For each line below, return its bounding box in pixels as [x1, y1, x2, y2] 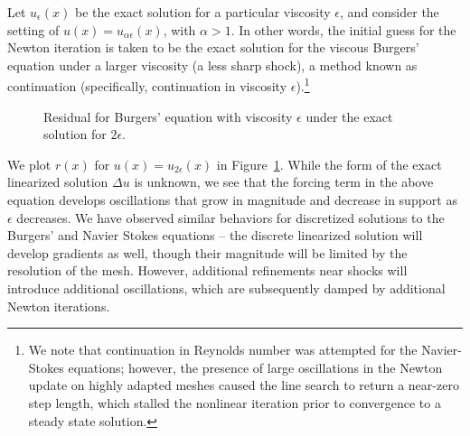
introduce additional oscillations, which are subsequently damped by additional [7, 278, 446, 297]
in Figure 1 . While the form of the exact [216, 154, 442, 173]
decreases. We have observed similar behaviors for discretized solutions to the [16, 208, 445, 227]
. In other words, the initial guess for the [230, 20, 456, 39]
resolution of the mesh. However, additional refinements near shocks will [7, 261, 408, 280]
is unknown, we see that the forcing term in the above [134, 172, 434, 191]
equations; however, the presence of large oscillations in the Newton [68, 357, 443, 376]
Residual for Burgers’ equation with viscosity [43, 107, 293, 125]
